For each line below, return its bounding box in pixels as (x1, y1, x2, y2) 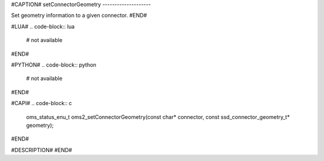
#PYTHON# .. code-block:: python (11, 61, 97, 68)
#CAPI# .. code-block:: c (11, 100, 72, 107)
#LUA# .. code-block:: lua (11, 23, 75, 30)
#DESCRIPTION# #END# (11, 146, 72, 153)
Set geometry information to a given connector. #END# (11, 12, 147, 19)
